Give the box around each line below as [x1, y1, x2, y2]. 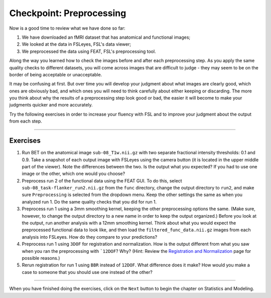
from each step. [9, 118, 42, 124]
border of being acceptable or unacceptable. [9, 71, 102, 77]
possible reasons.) [22, 255, 60, 261]
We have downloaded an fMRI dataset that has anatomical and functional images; [22, 34, 191, 40]
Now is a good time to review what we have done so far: [9, 25, 125, 31]
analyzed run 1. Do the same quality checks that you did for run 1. [22, 198, 157, 205]
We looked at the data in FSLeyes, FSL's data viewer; [22, 41, 131, 47]
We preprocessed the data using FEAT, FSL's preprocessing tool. [22, 48, 156, 54]
